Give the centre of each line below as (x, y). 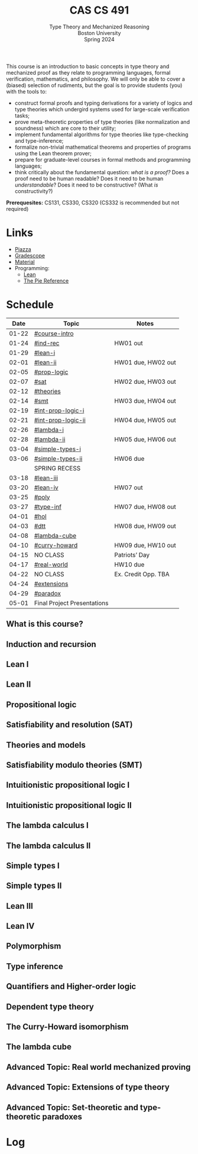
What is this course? (45, 624)
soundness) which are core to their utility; (65, 128)
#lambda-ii (50, 439)
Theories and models (46, 745)
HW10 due (129, 565)
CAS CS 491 (99, 10)
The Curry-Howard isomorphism (67, 1027)
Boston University (99, 33)
